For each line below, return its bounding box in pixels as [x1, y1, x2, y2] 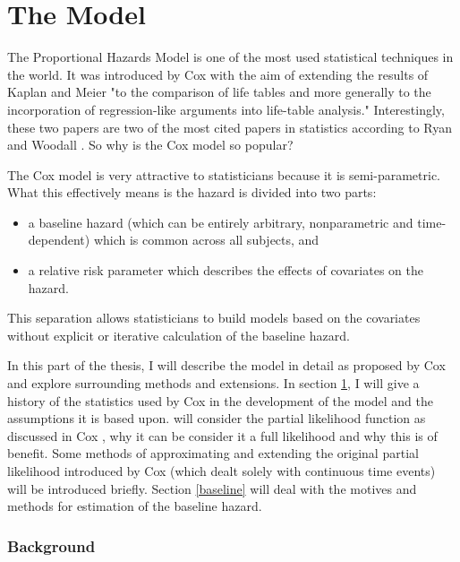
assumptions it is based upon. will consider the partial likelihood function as [7, 409, 426, 428]
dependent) [28, 230, 90, 249]
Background [7, 534, 96, 557]
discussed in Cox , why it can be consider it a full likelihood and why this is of [7, 426, 438, 445]
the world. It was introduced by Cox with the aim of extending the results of [7, 65, 429, 83]
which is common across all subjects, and [93, 230, 319, 249]
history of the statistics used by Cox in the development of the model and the [7, 391, 434, 410]
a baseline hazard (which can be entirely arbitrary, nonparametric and [28, 212, 413, 231]
